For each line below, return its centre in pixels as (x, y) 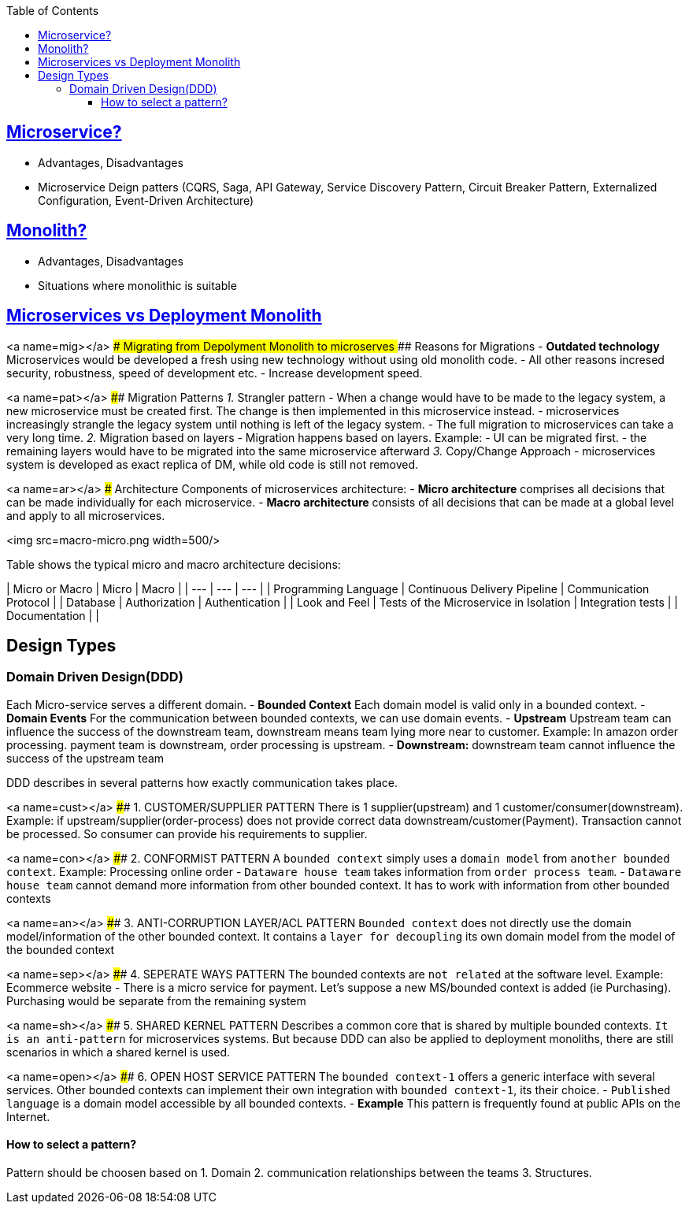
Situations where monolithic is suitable (137, 285)
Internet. (28, 1116)
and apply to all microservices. (86, 515)
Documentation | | (53, 615)
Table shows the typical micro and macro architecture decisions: (174, 564)
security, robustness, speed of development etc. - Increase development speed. (215, 373)
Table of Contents (53, 11)
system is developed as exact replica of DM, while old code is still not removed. (213, 464)
